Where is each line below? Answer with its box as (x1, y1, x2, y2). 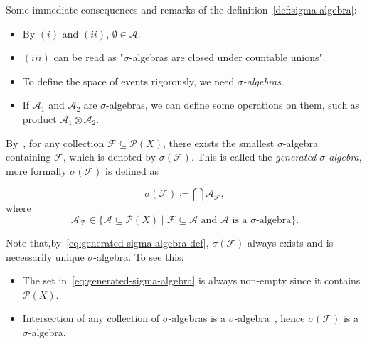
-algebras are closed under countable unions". (129, 50, 326, 65)
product (22, 111, 57, 126)
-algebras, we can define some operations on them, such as (106, 97, 360, 112)
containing (6, 149, 51, 164)
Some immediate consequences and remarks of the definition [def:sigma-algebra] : (6, 2, 357, 16)
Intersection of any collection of (22, 311, 160, 326)
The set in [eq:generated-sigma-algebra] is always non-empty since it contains (22, 273, 361, 288)
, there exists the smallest (163, 135, 275, 150)
